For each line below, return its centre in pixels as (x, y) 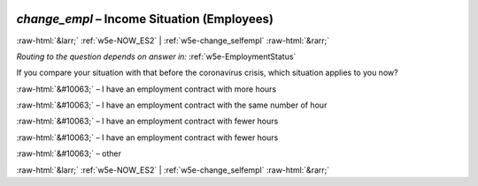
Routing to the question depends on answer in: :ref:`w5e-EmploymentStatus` (156, 56)
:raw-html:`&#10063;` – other (69, 153)
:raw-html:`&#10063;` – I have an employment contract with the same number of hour (172, 105)
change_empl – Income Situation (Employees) (145, 19)
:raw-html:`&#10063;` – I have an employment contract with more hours (146, 89)
